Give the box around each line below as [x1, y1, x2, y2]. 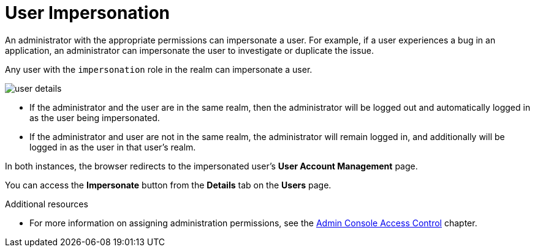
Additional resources [5, 198, 88, 209]
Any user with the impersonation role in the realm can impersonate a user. [5, 64, 313, 75]
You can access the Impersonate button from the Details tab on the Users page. [5, 179, 332, 190]
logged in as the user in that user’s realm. [29, 141, 196, 152]
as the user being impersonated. [29, 112, 160, 123]
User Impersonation [5, 2, 170, 23]
